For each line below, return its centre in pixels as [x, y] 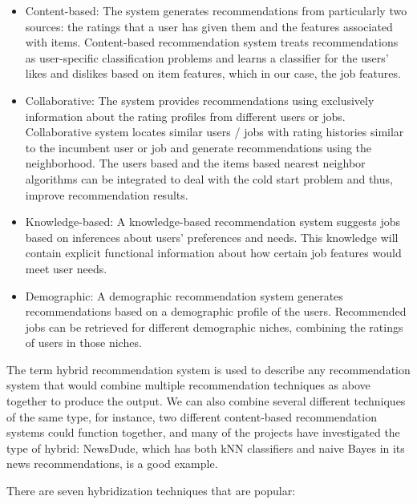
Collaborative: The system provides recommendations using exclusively [200, 100]
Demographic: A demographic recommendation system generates [184, 295]
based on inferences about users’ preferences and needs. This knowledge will [212, 237]
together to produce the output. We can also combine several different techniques [206, 401]
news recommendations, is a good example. [112, 464]
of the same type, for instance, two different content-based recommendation [192, 416]
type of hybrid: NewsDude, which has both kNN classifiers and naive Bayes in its [206, 448]
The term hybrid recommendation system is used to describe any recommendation [208, 369]
